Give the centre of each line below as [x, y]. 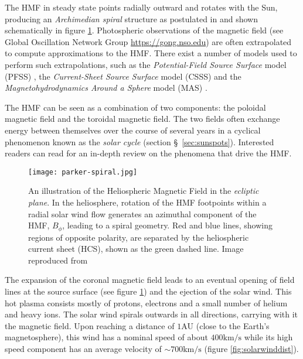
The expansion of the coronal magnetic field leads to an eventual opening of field [150, 280]
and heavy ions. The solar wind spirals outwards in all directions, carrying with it [151, 314]
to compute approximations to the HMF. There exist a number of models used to [151, 53]
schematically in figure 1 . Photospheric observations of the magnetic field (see [144, 30]
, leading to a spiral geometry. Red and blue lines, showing [167, 225]
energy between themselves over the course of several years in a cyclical [133, 130]
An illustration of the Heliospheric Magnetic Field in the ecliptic [144, 191]
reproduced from [58, 260]
